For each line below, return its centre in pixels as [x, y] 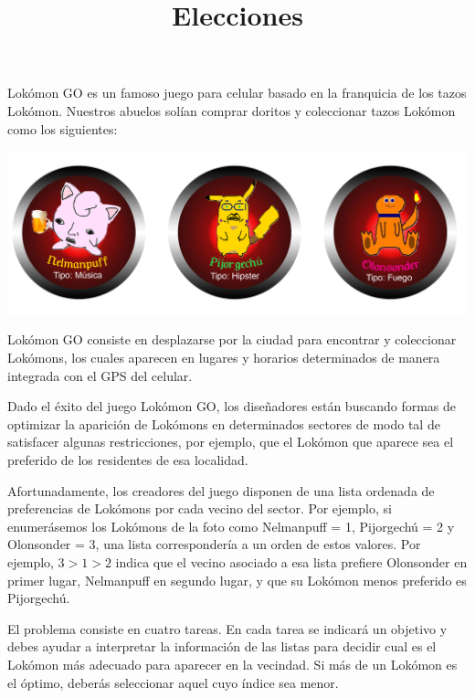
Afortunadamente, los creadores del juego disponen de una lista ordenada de [221, 490]
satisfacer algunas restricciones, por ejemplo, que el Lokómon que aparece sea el [231, 442]
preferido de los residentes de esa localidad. [128, 459]
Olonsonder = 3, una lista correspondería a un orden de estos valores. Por [214, 544]
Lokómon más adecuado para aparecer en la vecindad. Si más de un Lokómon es [232, 664]
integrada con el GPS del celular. [100, 375]
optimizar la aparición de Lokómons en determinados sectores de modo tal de [224, 423]
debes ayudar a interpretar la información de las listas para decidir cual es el [222, 646]
